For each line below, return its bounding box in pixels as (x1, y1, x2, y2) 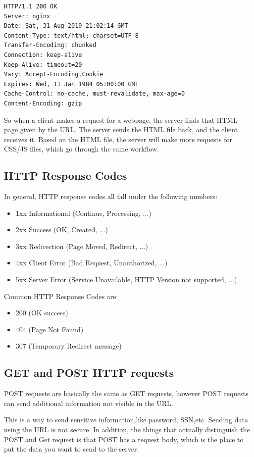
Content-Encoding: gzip (4, 100, 82, 107)
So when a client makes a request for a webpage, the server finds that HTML (4, 114, 238, 125)
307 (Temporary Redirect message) (15, 341, 122, 351)
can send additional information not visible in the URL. (4, 398, 173, 408)
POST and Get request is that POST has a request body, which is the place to (4, 434, 244, 444)
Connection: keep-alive (4, 51, 82, 58)
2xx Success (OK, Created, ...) (15, 224, 108, 235)
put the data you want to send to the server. (4, 444, 139, 454)
